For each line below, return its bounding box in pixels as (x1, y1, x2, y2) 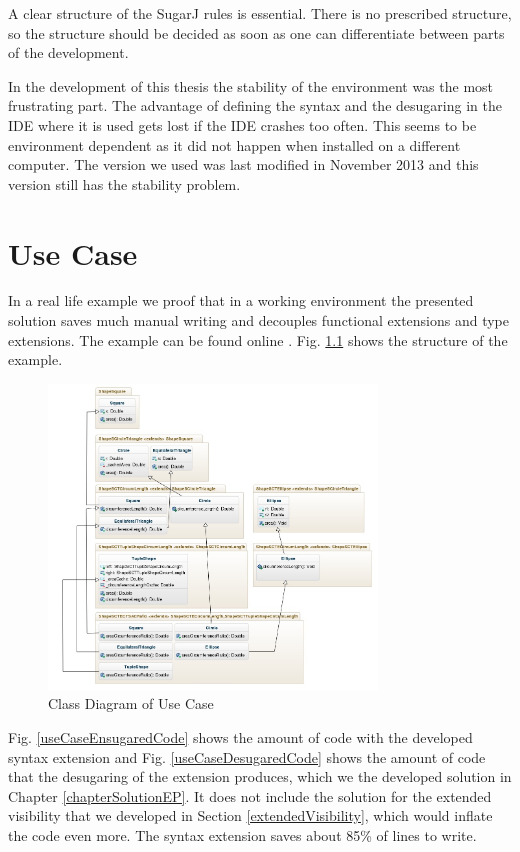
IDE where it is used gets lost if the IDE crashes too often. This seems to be (8, 114, 477, 135)
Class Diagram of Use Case (48, 693, 214, 714)
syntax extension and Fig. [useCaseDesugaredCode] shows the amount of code (8, 746, 486, 767)
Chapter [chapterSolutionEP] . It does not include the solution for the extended (8, 785, 492, 806)
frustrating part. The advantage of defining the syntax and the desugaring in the (8, 95, 502, 116)
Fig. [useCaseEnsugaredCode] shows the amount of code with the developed (8, 727, 473, 748)
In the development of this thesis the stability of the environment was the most (8, 75, 494, 96)
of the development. (8, 42, 129, 63)
